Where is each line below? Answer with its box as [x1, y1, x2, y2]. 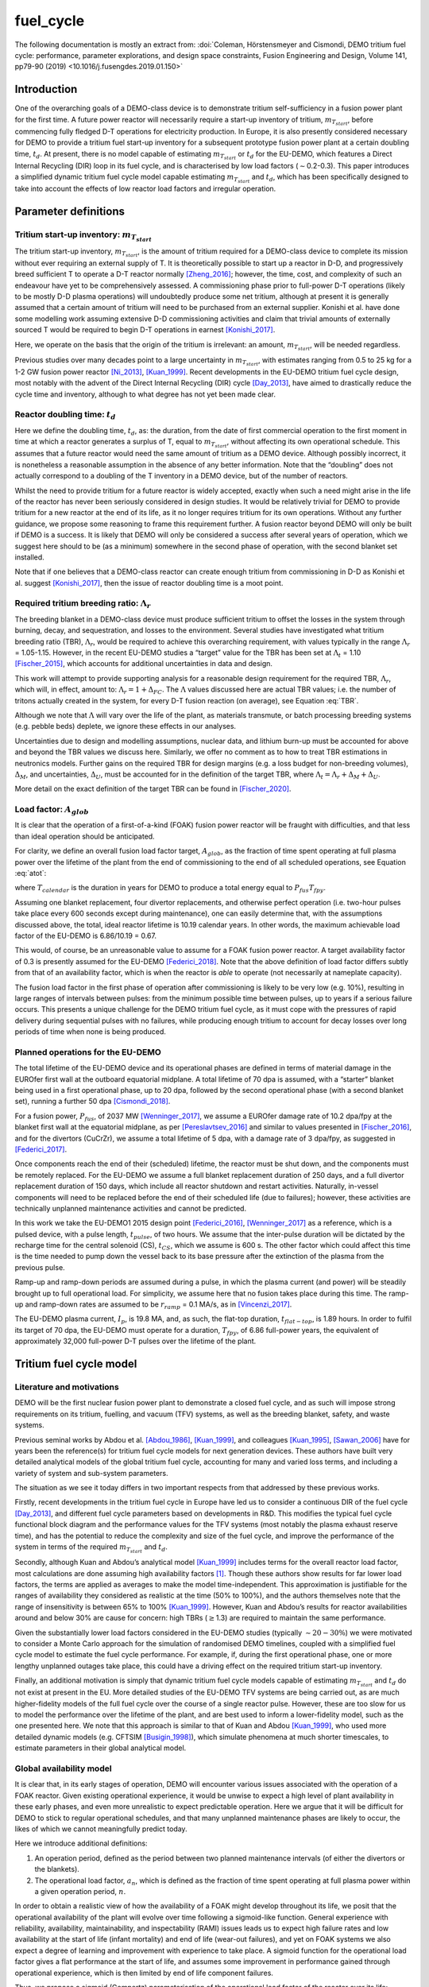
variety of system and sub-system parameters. [14, 1468, 168, 1478]
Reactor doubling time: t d [14, 409, 116, 421]
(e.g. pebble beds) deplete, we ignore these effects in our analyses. [14, 722, 237, 731]
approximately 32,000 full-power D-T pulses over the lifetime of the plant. [14, 1336, 257, 1346]
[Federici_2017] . [14, 1145, 68, 1154]
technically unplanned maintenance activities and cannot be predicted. [14, 1203, 246, 1213]
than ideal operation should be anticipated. [14, 831, 155, 841]
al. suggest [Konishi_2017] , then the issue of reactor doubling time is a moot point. [14, 578, 284, 587]
